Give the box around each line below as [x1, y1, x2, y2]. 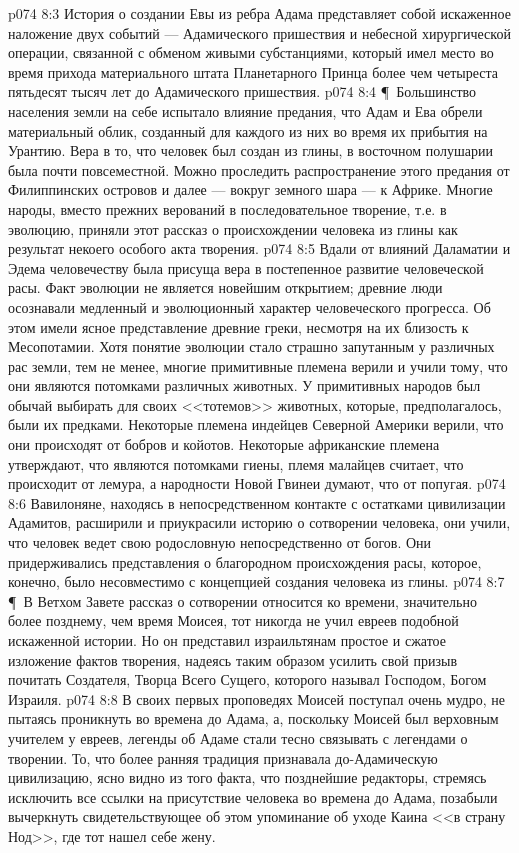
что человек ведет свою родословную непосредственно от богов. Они [8, 532, 432, 553]
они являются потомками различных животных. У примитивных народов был [8, 375, 481, 396]
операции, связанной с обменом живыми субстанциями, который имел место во [8, 42, 494, 63]
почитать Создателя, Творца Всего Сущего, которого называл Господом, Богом [8, 669, 487, 690]
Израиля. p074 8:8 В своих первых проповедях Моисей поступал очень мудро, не [8, 688, 505, 709]
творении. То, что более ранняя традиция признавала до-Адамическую [8, 747, 438, 768]
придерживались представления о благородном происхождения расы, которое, [8, 551, 482, 572]
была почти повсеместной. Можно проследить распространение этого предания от [8, 159, 510, 180]
